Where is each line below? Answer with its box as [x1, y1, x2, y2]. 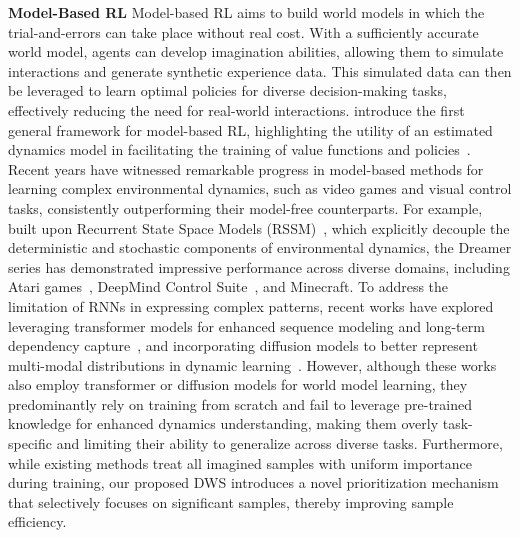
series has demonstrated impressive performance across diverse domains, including [8, 256, 510, 277]
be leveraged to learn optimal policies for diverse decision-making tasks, [8, 80, 447, 101]
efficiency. [8, 511, 67, 532]
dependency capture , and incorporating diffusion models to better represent [8, 335, 478, 356]
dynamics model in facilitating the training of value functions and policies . [8, 139, 471, 160]
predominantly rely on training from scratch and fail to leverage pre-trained [8, 393, 472, 414]
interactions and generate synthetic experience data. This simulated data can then [8, 60, 512, 81]
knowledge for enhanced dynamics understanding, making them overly [8, 413, 439, 434]
